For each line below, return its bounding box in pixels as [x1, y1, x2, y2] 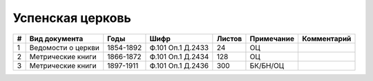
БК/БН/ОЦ [249, 60, 285, 70]
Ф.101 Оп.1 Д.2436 [149, 60, 209, 70]
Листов [216, 34, 242, 43]
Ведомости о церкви [29, 43, 99, 52]
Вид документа [29, 34, 84, 43]
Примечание [249, 34, 295, 43]
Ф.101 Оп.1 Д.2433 [149, 43, 209, 52]
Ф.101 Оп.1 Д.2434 [149, 51, 209, 61]
